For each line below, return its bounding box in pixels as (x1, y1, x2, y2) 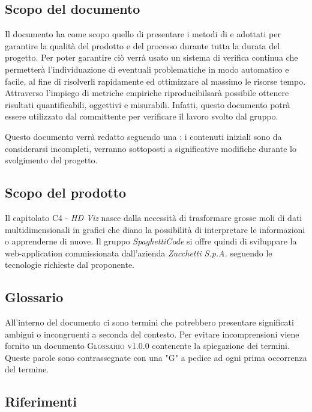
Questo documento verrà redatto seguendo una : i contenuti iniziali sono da (5, 130, 282, 142)
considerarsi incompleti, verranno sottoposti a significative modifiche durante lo (5, 142, 296, 154)
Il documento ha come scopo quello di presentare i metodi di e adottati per (5, 28, 281, 40)
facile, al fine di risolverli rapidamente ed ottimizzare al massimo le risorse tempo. (5, 74, 306, 87)
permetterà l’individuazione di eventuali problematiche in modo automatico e (5, 62, 289, 75)
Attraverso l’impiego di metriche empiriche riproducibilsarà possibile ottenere (5, 86, 289, 99)
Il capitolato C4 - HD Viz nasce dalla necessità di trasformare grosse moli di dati (5, 211, 302, 223)
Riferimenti (5, 392, 77, 411)
